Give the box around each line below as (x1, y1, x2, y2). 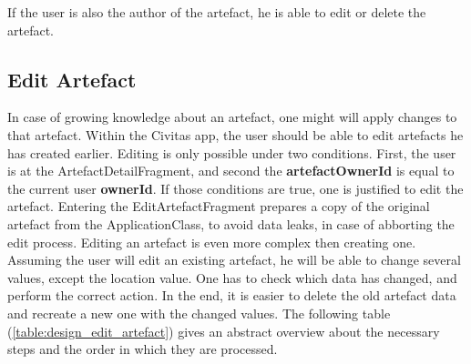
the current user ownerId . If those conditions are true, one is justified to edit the (7, 178, 464, 197)
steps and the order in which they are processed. (7, 339, 278, 359)
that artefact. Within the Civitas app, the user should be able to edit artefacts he (7, 125, 464, 144)
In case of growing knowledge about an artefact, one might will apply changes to (7, 107, 457, 126)
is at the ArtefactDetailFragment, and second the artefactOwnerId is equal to (7, 161, 455, 180)
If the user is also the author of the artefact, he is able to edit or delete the (7, 3, 426, 21)
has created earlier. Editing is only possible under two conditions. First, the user (7, 143, 456, 162)
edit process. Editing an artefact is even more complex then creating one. (7, 232, 416, 251)
